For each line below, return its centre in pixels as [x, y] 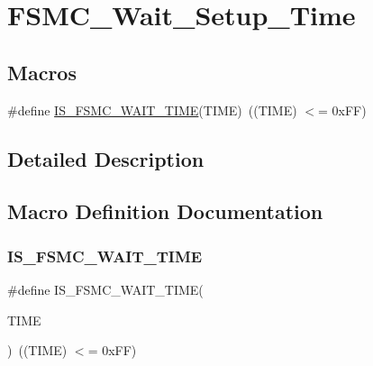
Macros [42, 72]
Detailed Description [106, 158]
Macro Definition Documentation [165, 211]
